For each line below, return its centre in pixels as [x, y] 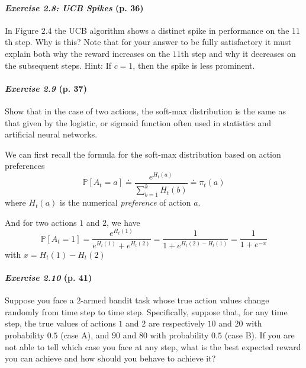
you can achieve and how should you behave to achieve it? [110, 358]
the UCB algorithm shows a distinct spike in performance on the [172, 30]
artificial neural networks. [51, 134]
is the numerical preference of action [125, 202]
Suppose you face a [39, 300]
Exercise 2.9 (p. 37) [46, 88]
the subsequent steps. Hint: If [58, 65]
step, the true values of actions [60, 323]
